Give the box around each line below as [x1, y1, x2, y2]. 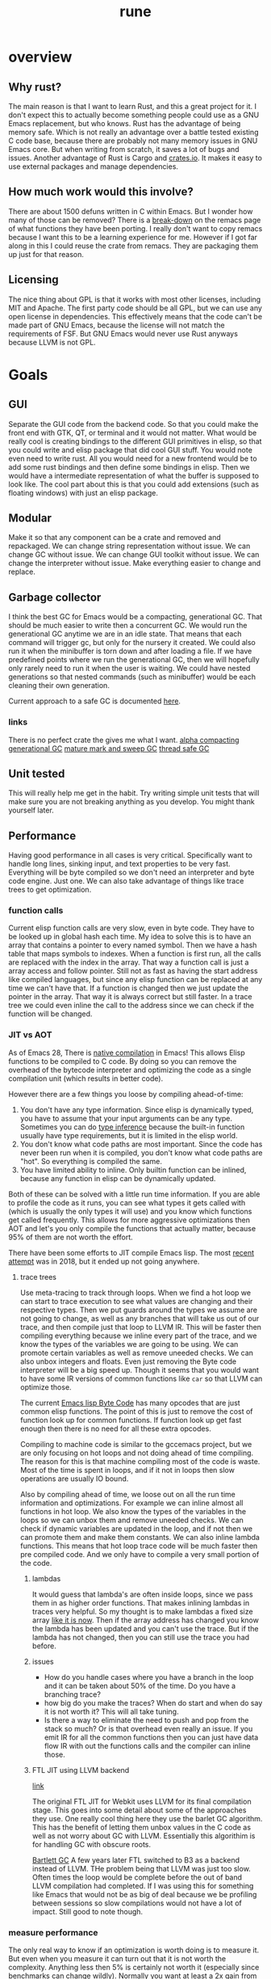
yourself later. [8, 805, 54, 815]
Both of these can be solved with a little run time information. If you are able [8, 1189, 261, 1199]
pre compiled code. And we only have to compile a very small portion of [19, 1549, 260, 1559]
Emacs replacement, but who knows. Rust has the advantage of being [8, 119, 241, 128]
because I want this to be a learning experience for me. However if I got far [8, 232, 258, 242]
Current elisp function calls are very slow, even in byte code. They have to [8, 923, 255, 933]
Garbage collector [8, 590, 102, 604]
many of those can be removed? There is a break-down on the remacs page [8, 215, 261, 225]
